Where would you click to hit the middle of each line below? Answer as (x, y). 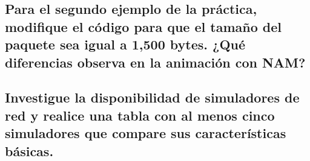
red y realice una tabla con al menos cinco (140, 115)
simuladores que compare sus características (146, 133)
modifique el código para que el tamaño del (143, 26)
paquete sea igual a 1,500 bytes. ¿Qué (125, 44)
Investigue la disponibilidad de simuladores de (152, 97)
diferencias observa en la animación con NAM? (155, 62)
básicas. (29, 150)
